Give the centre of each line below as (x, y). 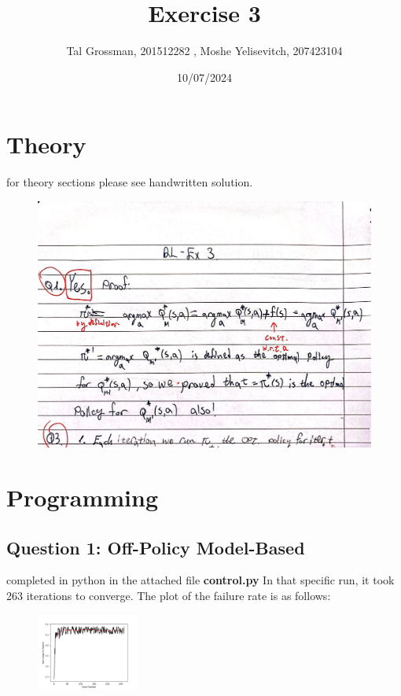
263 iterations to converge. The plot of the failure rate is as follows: (169, 596)
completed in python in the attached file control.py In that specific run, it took (200, 580)
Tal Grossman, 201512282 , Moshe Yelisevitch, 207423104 (204, 51)
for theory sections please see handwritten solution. (130, 182)
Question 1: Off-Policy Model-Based (156, 547)
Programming (82, 497)
